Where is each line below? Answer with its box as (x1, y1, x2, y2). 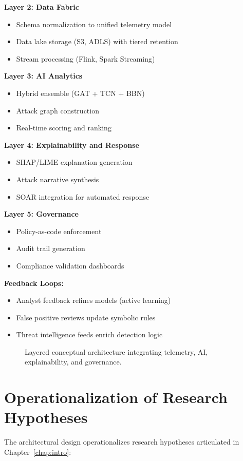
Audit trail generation (16, 243, 85, 254)
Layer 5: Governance (4, 208, 79, 219)
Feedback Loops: (4, 277, 64, 288)
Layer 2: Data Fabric (4, 2, 79, 12)
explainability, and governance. (25, 356, 122, 367)
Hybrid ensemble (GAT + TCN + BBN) (16, 87, 145, 98)
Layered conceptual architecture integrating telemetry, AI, (25, 346, 208, 357)
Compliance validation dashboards (16, 260, 124, 271)
